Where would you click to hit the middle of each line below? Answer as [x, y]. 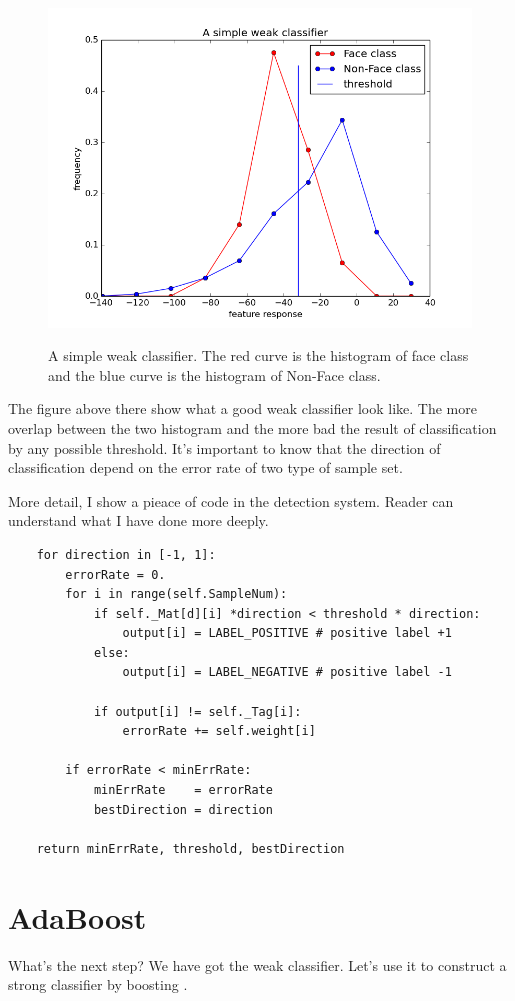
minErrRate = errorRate [183, 790]
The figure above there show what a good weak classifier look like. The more [242, 408]
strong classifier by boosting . [98, 984]
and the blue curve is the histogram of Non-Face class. [214, 374]
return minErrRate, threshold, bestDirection [190, 848]
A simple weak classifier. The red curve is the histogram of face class [258, 355]
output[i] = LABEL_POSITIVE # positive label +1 [287, 633]
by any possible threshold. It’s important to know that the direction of [224, 447]
